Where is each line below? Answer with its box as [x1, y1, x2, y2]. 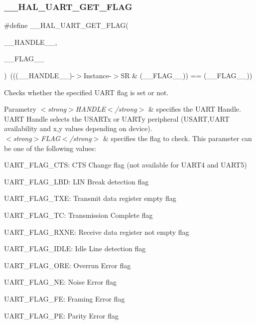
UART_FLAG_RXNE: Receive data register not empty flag [4, 226, 189, 237]
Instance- [84, 70, 112, 80]
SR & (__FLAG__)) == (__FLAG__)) [121, 70, 253, 80]
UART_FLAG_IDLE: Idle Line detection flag [4, 243, 146, 254]
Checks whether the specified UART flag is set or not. [4, 87, 169, 97]
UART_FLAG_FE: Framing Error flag [4, 293, 125, 304]
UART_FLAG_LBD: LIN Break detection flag [4, 176, 149, 186]
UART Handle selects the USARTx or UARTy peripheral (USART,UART [4, 113, 230, 124]
